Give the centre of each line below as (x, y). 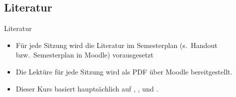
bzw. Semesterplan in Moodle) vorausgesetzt (85, 55)
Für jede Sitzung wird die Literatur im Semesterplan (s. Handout (117, 45)
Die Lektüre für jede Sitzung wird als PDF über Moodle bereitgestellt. (124, 71)
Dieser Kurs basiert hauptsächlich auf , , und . (87, 88)
